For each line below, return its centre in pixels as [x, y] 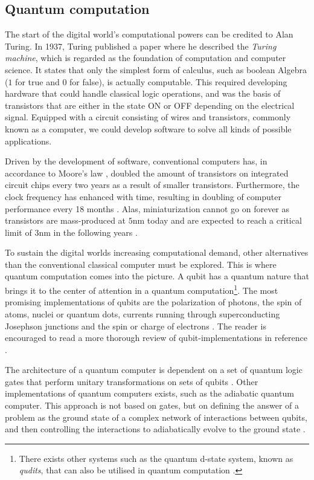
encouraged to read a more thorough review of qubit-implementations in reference [156, 338]
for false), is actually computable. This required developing [178, 81]
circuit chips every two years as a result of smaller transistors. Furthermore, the [152, 185]
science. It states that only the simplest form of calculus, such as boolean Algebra [156, 69]
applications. [28, 141]
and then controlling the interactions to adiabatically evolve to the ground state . [155, 429]
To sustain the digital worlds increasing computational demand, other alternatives [157, 252]
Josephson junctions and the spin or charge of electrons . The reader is [136, 326]
